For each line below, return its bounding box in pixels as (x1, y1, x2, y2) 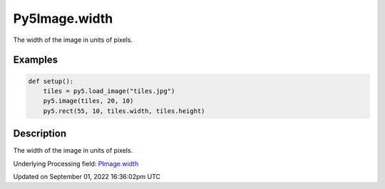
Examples (13, 54, 58, 66)
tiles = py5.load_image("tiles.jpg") (43, 87, 175, 95)
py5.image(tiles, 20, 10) (43, 97, 134, 105)
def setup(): (28, 77, 74, 85)
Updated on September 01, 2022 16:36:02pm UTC (13, 173, 160, 180)
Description (13, 128, 67, 140)
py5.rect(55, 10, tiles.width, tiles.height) (43, 107, 205, 115)
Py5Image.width (13, 11, 113, 26)
